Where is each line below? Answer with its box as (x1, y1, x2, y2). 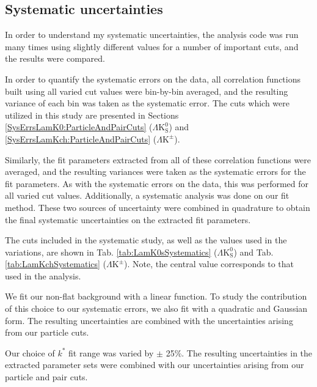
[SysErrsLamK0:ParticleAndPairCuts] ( (5, 120, 153, 133)
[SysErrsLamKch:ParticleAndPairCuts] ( (5, 132, 157, 145)
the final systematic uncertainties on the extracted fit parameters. (5, 213, 251, 226)
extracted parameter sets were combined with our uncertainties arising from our (5, 358, 304, 371)
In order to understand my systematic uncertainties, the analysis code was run (5, 28, 299, 41)
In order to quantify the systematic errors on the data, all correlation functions (5, 72, 301, 85)
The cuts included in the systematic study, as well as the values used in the (5, 234, 287, 246)
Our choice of (5, 346, 55, 359)
